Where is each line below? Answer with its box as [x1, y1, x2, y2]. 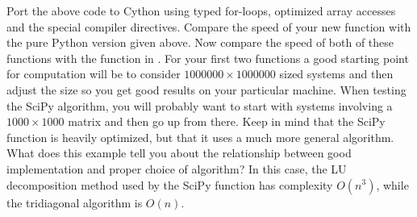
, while [376, 176, 409, 193]
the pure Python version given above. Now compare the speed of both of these [6, 34, 394, 51]
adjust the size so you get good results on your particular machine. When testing [6, 81, 407, 98]
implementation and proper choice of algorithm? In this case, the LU [6, 160, 347, 177]
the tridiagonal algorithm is [6, 194, 143, 211]
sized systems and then [279, 65, 394, 82]
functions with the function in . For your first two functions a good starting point [6, 49, 409, 66]
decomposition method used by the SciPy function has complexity [6, 176, 333, 193]
